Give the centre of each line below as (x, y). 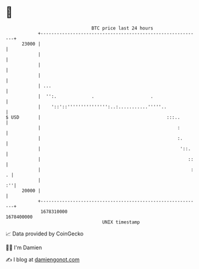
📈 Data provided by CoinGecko (45, 234)
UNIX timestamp (121, 222)
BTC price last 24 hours (122, 28)
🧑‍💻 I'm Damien (24, 247)
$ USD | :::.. (93, 117)
